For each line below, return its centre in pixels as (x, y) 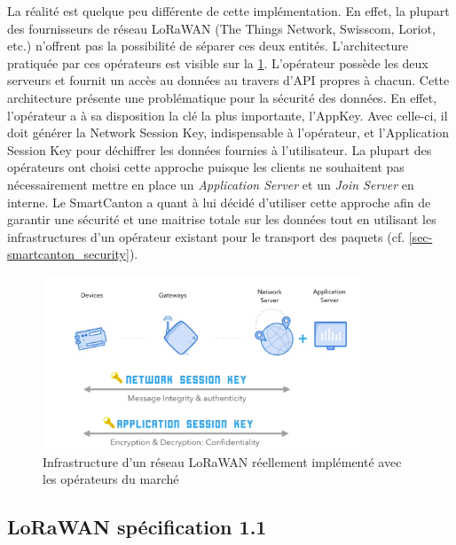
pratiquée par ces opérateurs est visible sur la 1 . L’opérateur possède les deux (218, 62)
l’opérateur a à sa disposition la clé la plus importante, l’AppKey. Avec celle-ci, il (228, 115)
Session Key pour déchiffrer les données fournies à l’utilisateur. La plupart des (220, 149)
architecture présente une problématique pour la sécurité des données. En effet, (222, 97)
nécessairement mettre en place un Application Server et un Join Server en (211, 184)
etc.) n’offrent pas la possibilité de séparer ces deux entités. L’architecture (208, 46)
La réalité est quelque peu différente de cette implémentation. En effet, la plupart (228, 11)
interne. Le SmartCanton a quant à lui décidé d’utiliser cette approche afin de (219, 202)
